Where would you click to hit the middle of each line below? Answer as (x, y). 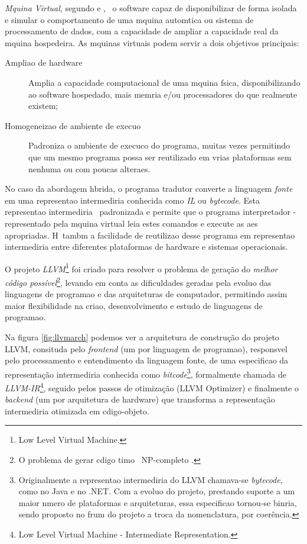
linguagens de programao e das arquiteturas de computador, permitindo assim (146, 294)
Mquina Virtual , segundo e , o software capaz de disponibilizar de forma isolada (151, 8)
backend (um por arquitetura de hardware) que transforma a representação (140, 399)
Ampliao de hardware (44, 62)
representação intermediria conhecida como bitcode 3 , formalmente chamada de (146, 373)
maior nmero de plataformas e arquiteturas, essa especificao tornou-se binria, (158, 502)
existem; (43, 106)
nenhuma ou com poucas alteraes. (89, 168)
